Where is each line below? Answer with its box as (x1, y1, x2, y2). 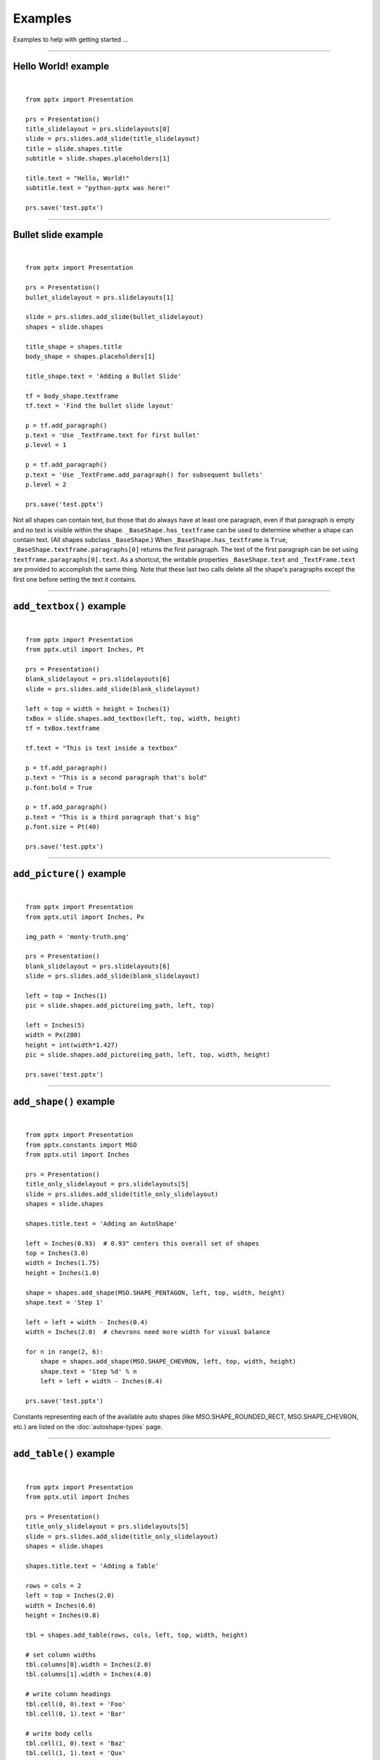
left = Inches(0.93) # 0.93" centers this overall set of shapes (25, 1239, 260, 1247)
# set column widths (25, 1651, 96, 1659)
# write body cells (25, 1729, 93, 1737)
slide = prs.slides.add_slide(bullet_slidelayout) (25, 313, 204, 321)
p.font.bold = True (25, 784, 93, 791)
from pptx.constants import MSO (25, 1140, 137, 1149)
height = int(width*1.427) (25, 1041, 119, 1049)
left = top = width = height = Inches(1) (25, 705, 170, 712)
